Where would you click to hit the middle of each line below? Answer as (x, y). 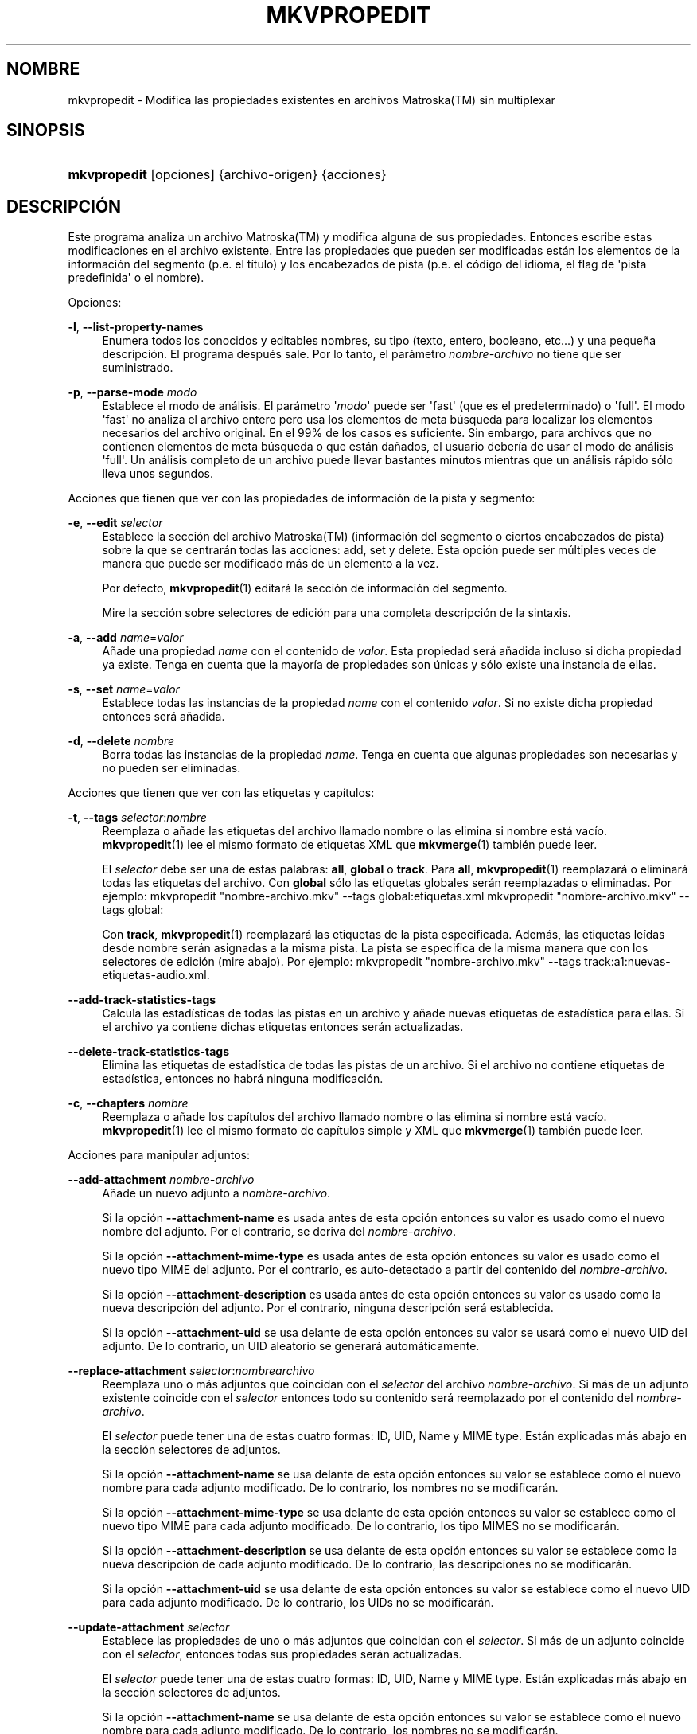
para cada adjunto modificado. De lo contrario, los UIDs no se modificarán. (298, 1603)
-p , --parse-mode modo (132, 392)
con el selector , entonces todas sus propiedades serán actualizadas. (282, 1654)
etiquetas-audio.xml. (156, 975)
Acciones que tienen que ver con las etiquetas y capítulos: (221, 793)
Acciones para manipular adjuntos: (159, 1155)
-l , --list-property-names (136, 327)
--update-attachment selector (149, 1627)
